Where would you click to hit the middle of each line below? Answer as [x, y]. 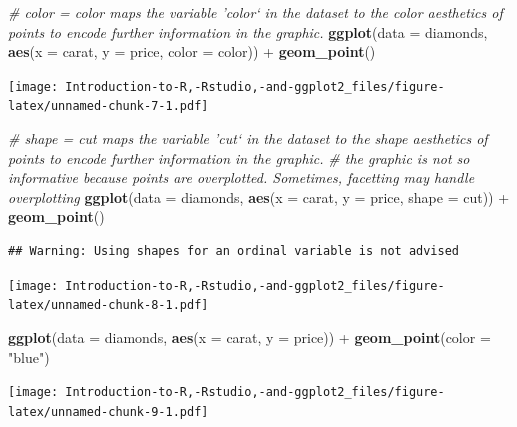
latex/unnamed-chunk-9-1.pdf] [108, 411]
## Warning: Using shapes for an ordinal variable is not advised [234, 251]
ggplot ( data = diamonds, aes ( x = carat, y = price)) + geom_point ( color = [249, 336]
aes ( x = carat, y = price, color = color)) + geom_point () [192, 51]
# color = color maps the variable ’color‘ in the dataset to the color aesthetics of [255, 12]
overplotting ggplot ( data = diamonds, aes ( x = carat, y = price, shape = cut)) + [259, 196]
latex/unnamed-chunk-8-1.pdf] [108, 305]
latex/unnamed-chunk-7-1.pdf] [108, 106]
